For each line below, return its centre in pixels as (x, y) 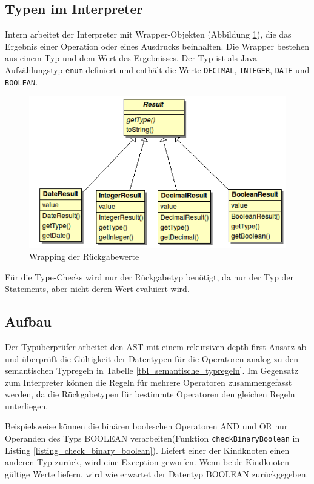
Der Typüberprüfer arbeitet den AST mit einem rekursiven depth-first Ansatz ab (156, 346)
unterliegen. (27, 406)
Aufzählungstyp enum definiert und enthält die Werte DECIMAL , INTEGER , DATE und (157, 69)
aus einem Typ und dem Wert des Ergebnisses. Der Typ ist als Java (131, 58)
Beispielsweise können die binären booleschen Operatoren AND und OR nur (146, 426)
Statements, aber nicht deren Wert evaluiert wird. (97, 289)
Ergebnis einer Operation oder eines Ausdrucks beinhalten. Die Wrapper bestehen (157, 46)
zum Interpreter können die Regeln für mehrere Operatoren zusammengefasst (149, 382)
